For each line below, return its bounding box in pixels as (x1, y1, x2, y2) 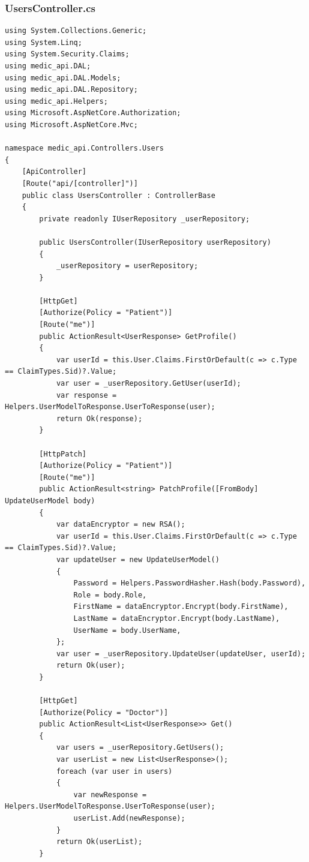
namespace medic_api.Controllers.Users (5, 144, 164, 153)
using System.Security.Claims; (5, 50, 130, 59)
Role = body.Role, (73, 590, 147, 599)
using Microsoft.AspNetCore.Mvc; (5, 120, 138, 129)
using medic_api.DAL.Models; (5, 73, 121, 82)
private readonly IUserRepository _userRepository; (39, 214, 250, 223)
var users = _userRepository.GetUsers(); (56, 743, 224, 752)
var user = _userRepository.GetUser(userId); (56, 379, 241, 388)
